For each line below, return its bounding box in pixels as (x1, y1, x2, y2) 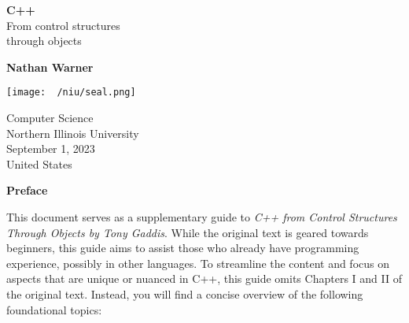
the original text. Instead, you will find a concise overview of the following (6, 285, 363, 302)
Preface (6, 182, 48, 199)
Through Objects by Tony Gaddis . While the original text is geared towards (6, 224, 369, 240)
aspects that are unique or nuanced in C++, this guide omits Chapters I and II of (6, 270, 402, 287)
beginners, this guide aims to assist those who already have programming (6, 239, 359, 256)
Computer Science (6, 110, 94, 126)
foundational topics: (6, 301, 102, 317)
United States (6, 155, 72, 172)
